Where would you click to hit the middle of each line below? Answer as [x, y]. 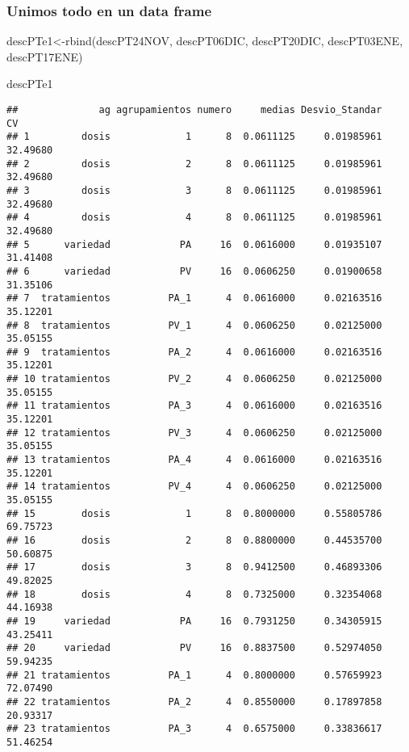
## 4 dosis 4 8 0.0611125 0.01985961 [194, 218]
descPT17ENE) [45, 56]
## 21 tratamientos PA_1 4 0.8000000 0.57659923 [194, 675]
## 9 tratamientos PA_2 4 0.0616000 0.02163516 [194, 352]
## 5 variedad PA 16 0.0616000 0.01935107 [194, 244]
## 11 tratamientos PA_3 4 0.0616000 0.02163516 [194, 406]
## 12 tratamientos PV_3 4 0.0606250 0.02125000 [194, 433]
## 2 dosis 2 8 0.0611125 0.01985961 [194, 164]
